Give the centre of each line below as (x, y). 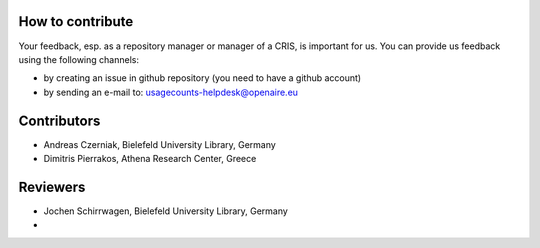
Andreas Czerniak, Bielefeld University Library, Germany (160, 144)
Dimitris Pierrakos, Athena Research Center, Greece (150, 158)
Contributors (59, 120)
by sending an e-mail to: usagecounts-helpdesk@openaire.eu (171, 92)
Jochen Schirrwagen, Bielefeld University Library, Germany (166, 211)
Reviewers (52, 186)
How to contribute (76, 21)
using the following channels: (79, 59)
